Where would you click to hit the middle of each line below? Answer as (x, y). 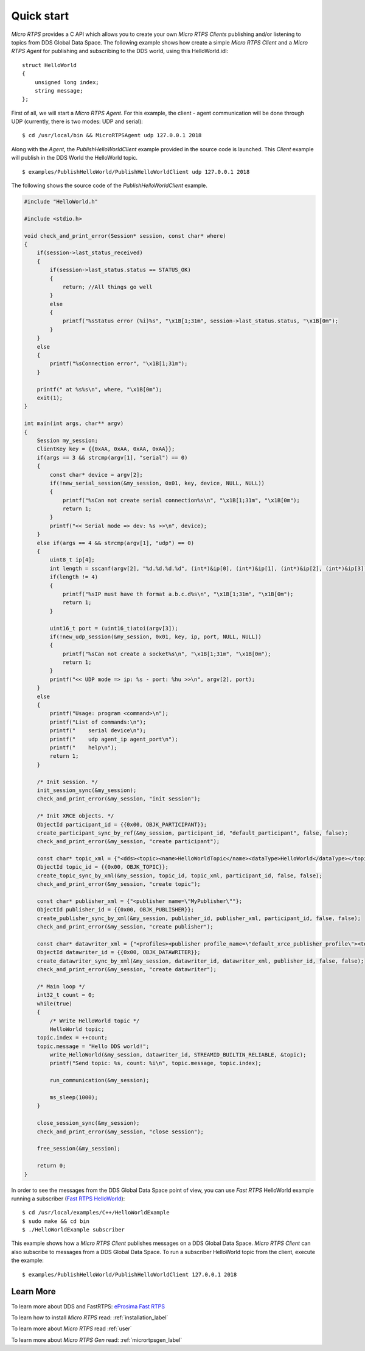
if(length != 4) (74, 577)
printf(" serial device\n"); (98, 731)
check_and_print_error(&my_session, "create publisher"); (125, 927)
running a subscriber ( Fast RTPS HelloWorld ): (68, 1199)
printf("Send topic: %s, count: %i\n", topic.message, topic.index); (155, 1063)
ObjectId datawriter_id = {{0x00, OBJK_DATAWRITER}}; (119, 952)
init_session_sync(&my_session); (87, 790)
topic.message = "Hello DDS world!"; (93, 1046)
